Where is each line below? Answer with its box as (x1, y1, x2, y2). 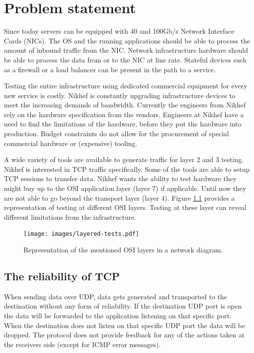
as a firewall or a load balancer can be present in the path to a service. (4, 64, 216, 74)
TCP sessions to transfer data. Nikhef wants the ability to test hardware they (4, 173, 237, 184)
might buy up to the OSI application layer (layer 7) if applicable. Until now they (4, 183, 246, 193)
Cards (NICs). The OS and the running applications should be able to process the (4, 35, 251, 45)
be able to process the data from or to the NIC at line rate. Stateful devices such (4, 54, 247, 64)
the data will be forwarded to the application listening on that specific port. (4, 311, 232, 321)
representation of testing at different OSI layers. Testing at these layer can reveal (4, 202, 247, 212)
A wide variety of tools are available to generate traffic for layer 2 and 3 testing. (4, 154, 244, 165)
